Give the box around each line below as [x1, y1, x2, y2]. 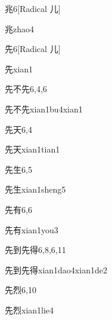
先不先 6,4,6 [5, 83, 47, 95]
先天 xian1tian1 [5, 143, 60, 156]
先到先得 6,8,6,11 [5, 243, 66, 256]
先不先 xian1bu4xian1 [5, 102, 83, 115]
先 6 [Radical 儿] [5, 42, 61, 55]
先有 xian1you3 [5, 223, 58, 236]
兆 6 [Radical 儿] [5, 2, 61, 14]
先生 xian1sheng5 [5, 183, 66, 196]
